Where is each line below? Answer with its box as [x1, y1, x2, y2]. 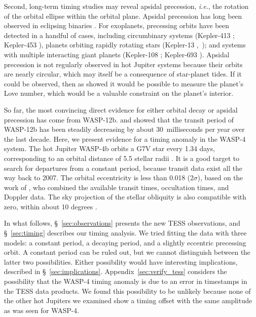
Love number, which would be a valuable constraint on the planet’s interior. [4, 88, 233, 98]
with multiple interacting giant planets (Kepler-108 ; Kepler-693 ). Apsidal [4, 49, 229, 59]
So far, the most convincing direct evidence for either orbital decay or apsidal [4, 104, 238, 115]
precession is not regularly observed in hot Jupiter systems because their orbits [4, 59, 243, 69]
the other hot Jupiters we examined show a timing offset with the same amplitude [4, 295, 252, 306]
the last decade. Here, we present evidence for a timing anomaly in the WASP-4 [4, 133, 246, 144]
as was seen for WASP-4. [4, 305, 79, 315]
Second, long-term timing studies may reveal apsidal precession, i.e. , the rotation [4, 1, 249, 11]
